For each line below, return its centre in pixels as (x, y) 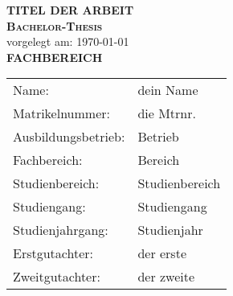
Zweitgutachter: (57, 277)
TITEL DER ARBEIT (70, 10)
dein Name (168, 90)
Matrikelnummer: (61, 113)
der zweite (166, 277)
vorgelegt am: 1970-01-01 (68, 41)
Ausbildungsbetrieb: (69, 137)
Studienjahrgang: (61, 230)
